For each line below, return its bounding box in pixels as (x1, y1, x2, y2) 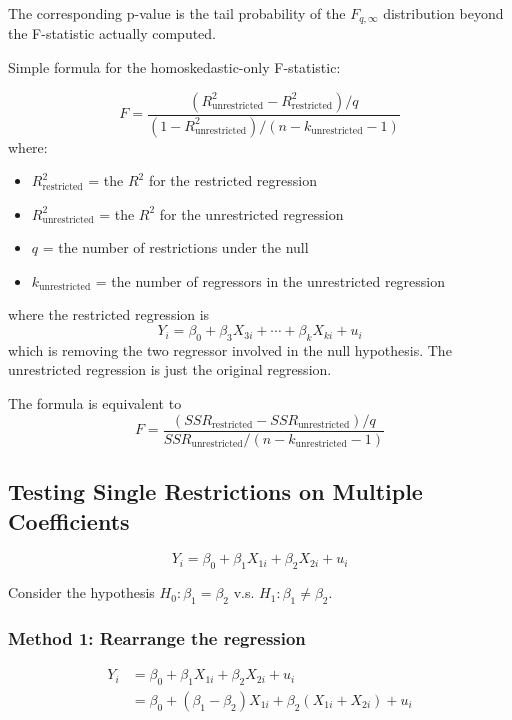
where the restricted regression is (8, 304, 210, 325)
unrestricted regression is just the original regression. (8, 359, 332, 380)
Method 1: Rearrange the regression (8, 625, 306, 650)
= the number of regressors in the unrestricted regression (95, 270, 446, 291)
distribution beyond (383, 3, 504, 23)
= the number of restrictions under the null (42, 237, 309, 258)
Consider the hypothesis (8, 582, 155, 603)
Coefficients (8, 505, 130, 536)
